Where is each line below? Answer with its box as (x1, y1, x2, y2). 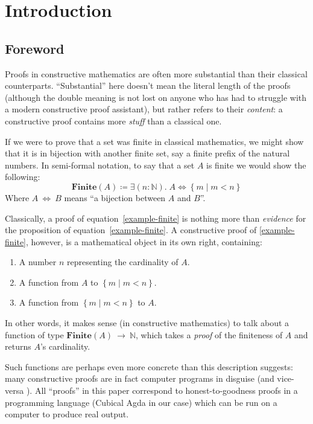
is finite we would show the (206, 158, 306, 171)
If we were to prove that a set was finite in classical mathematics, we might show (5, 135, 304, 147)
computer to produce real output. (5, 408, 129, 420)
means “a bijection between (64, 191, 166, 204)
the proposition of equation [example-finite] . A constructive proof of (5, 223, 257, 236)
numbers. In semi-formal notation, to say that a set (5, 158, 195, 171)
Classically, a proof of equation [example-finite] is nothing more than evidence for (5, 211, 306, 224)
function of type (5, 328, 64, 341)
